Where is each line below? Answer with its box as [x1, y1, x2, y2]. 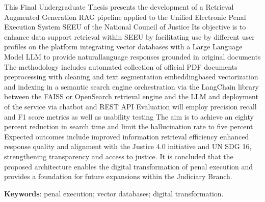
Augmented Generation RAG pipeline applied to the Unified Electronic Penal [4, 11, 246, 22]
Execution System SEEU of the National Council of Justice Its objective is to [4, 21, 246, 32]
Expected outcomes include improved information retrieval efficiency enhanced [4, 131, 249, 141]
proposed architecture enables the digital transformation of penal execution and [4, 161, 253, 171]
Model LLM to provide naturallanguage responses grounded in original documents [4, 51, 261, 62]
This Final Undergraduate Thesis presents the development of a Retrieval [4, 2, 234, 12]
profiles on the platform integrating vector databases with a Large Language [4, 41, 243, 52]
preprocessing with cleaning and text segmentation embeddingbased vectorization [4, 71, 258, 82]
